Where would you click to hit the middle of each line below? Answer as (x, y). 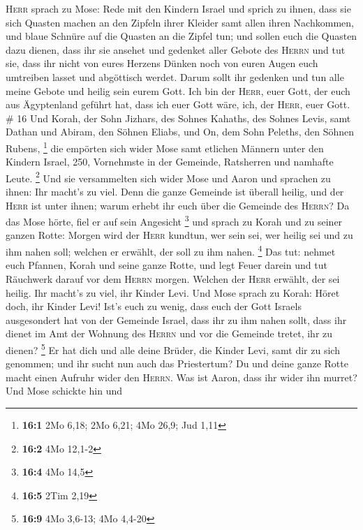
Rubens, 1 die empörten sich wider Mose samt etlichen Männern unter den (165, 147)
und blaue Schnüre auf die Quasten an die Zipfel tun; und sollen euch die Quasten (181, 36)
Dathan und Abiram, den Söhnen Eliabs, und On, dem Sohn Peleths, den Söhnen (180, 132)
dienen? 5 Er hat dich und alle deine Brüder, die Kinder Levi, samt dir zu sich (173, 348)
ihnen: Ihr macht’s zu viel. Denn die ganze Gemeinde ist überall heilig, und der (175, 192)
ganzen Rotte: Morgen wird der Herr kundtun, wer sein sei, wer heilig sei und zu (179, 235)
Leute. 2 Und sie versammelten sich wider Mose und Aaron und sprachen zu (168, 177)
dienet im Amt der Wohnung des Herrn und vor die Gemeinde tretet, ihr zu (169, 333)
